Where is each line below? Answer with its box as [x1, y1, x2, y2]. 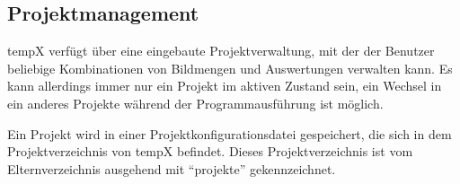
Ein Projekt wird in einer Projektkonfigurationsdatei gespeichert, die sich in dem [7, 124, 452, 143]
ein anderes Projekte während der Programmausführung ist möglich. [7, 93, 384, 112]
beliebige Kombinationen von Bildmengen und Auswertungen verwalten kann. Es [7, 58, 453, 77]
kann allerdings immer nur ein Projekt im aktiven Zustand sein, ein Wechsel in [7, 76, 442, 95]
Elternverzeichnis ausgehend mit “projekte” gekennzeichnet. [7, 159, 336, 178]
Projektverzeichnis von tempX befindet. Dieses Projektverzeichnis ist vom [7, 142, 413, 161]
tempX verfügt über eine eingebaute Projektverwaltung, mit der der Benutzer [7, 41, 435, 60]
